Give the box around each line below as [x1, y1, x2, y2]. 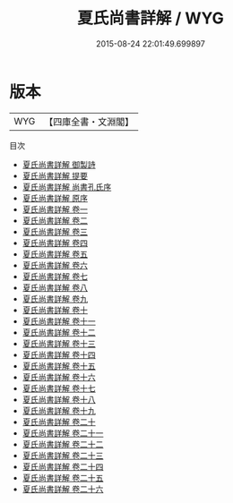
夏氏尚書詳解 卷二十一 [22, 427, 104, 439]
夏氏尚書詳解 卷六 [22, 260, 88, 270]
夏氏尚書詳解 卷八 [22, 282, 88, 293]
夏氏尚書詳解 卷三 [22, 226, 88, 237]
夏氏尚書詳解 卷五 [22, 248, 88, 260]
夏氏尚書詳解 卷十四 [22, 349, 96, 360]
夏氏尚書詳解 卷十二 [22, 327, 96, 337]
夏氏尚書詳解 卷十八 [22, 394, 96, 405]
